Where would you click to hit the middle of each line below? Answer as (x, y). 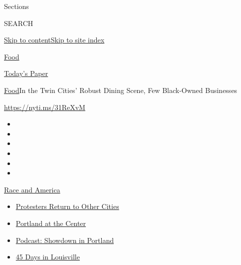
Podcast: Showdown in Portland (65, 240)
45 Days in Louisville (48, 257)
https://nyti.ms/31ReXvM (45, 107)
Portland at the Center (51, 223)
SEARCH (19, 23)
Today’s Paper (26, 73)
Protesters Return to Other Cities (67, 206)
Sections (16, 6)
